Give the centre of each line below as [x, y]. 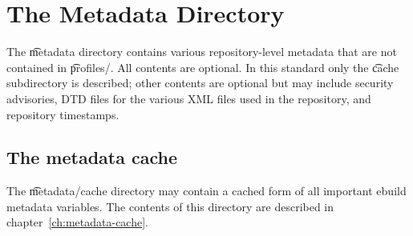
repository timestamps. [63, 114]
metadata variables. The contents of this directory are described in [170, 206]
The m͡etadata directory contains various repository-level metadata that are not [202, 52]
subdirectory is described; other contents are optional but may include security [200, 83]
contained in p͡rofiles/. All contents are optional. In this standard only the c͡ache [203, 67]
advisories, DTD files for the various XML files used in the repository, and [189, 98]
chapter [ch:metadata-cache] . [77, 222]
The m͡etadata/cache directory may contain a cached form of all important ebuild [206, 191]
